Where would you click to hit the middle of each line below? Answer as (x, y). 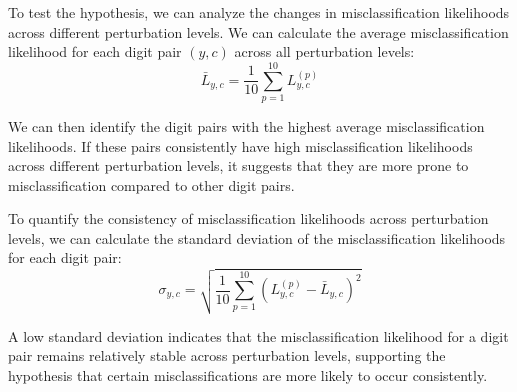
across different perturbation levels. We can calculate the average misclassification (258, 31)
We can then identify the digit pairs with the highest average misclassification (246, 125)
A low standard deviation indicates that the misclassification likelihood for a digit (258, 335)
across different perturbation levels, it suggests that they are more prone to (238, 165)
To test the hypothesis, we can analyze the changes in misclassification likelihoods (259, 12)
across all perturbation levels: (324, 51)
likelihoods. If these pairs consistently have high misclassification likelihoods (240, 145)
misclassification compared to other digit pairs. (151, 184)
